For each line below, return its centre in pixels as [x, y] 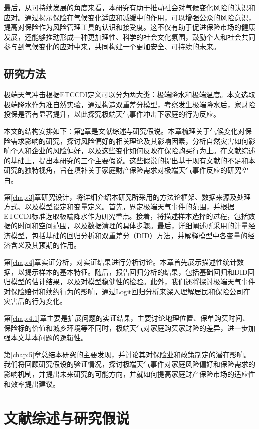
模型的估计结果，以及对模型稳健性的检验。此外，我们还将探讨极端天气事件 [133, 282]
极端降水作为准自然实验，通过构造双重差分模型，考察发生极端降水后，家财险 [129, 104]
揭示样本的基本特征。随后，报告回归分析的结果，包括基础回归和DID [136, 272]
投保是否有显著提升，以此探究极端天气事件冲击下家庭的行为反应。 [112, 114]
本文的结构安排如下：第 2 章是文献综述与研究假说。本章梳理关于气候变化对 [124, 130]
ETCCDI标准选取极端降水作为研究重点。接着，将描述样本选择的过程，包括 [126, 216]
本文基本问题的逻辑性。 [49, 337]
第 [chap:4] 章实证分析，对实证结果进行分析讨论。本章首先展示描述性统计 [121, 262]
